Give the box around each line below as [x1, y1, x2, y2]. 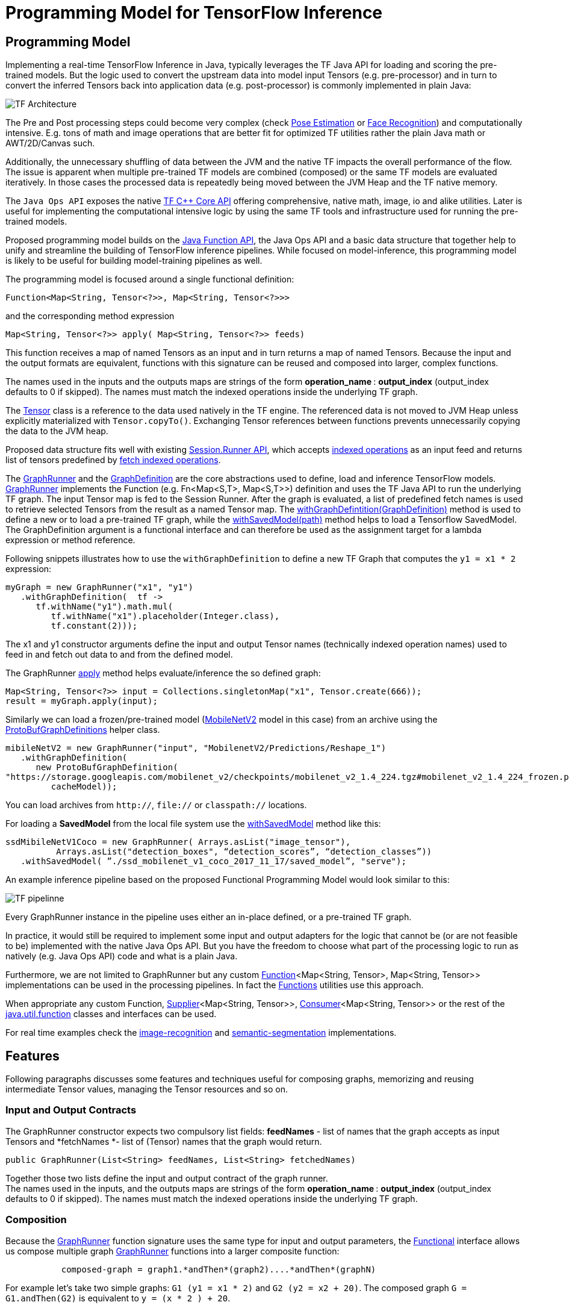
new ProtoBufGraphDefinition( [36, 762, 178, 773]
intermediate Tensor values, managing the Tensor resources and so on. [5, 1084, 288, 1095]
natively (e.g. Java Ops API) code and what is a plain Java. [5, 951, 238, 962]
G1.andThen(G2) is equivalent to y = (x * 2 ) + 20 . [5, 1292, 231, 1303]
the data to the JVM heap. [5, 426, 108, 437]
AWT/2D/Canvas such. [5, 138, 95, 149]
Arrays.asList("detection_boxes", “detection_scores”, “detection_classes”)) [56, 847, 432, 857]
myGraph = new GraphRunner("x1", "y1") [5, 582, 193, 593]
